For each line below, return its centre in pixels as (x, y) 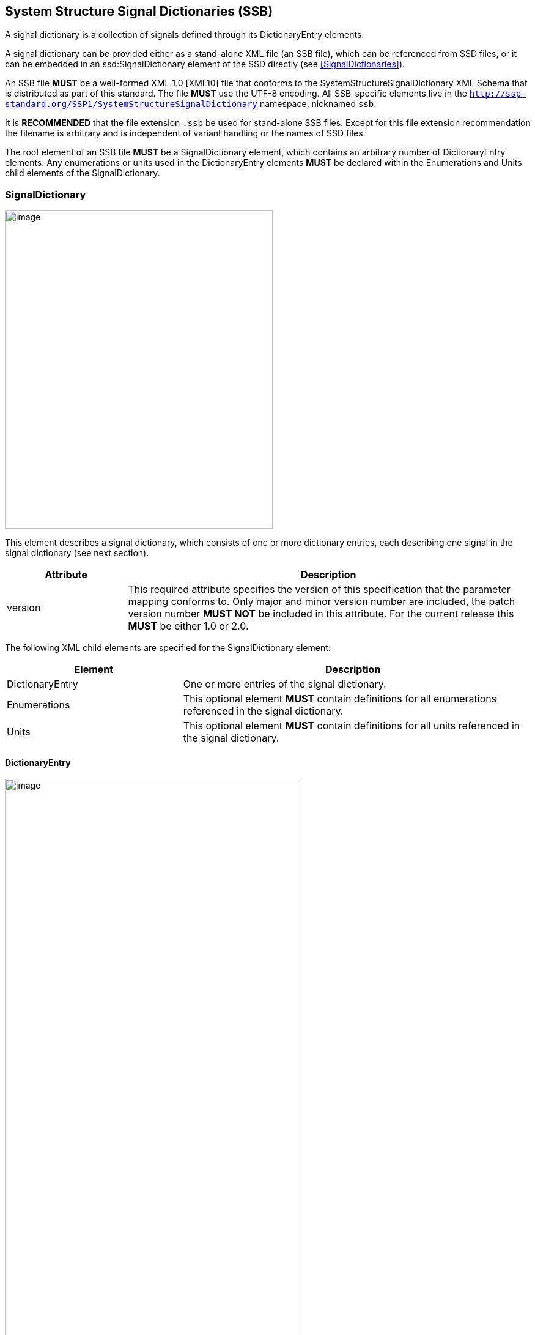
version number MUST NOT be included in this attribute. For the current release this (321, 614)
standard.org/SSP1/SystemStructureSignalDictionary (131, 104)
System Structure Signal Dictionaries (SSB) (139, 11)
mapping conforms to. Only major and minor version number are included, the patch (322, 602)
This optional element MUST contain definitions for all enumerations (340, 699)
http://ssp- (498, 94)
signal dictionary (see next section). (77, 553)
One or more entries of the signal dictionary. (285, 684)
